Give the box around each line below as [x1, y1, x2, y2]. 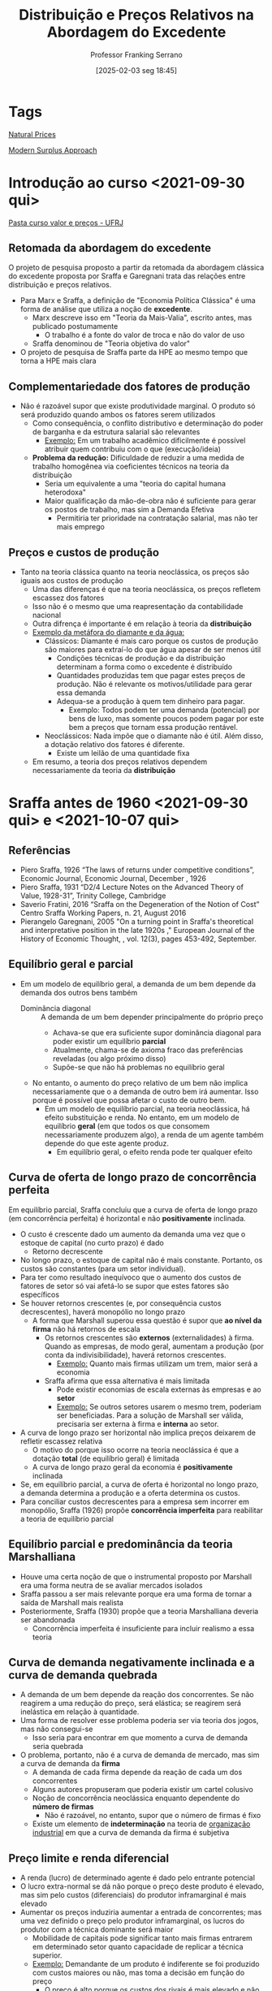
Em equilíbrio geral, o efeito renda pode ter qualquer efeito [56, 1147, 253, 1156]
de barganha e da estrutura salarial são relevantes [32, 427, 201, 437]
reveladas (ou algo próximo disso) [52, 1053, 166, 1063]
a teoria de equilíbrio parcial [19, 1514, 114, 1523]
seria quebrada [32, 1742, 84, 1751]
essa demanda [56, 688, 106, 697]
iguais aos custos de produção [19, 576, 123, 585]
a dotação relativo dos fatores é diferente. [44, 740, 185, 749]
